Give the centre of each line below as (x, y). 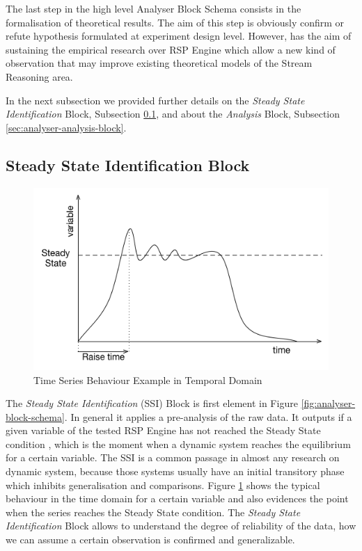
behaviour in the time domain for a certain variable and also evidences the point (177, 498)
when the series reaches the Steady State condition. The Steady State (153, 512)
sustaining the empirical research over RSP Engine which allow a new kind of (171, 49)
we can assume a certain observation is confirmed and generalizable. (150, 540)
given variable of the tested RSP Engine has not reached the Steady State (163, 430)
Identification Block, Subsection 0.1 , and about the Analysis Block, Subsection (173, 114)
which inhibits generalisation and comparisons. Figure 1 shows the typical (163, 485)
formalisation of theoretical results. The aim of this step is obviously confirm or (175, 22)
